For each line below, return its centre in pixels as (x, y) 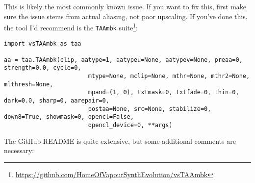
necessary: (19, 150)
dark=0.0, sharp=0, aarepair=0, (57, 101)
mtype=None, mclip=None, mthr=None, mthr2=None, (169, 76)
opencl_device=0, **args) (130, 125)
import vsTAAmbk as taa (43, 43)
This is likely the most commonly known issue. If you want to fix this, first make (125, 6)
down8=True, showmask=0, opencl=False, (69, 117)
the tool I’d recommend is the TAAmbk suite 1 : (71, 27)
